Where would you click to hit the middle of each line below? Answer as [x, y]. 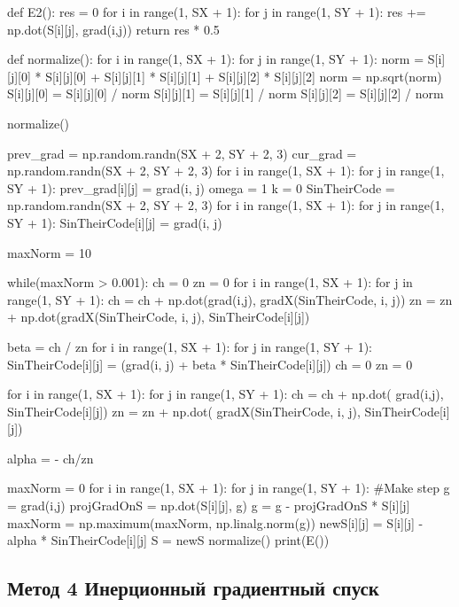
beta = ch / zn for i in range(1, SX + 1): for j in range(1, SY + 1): [190, 346]
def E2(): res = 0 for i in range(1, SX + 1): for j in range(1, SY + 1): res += [217, 12]
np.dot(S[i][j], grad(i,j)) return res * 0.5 [113, 29]
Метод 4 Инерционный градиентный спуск [193, 588]
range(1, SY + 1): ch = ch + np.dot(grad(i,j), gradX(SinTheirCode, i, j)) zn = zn [230, 299]
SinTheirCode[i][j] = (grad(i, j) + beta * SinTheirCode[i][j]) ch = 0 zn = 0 [210, 364]
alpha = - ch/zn [51, 458]
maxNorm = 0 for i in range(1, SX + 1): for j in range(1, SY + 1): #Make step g [229, 488]
